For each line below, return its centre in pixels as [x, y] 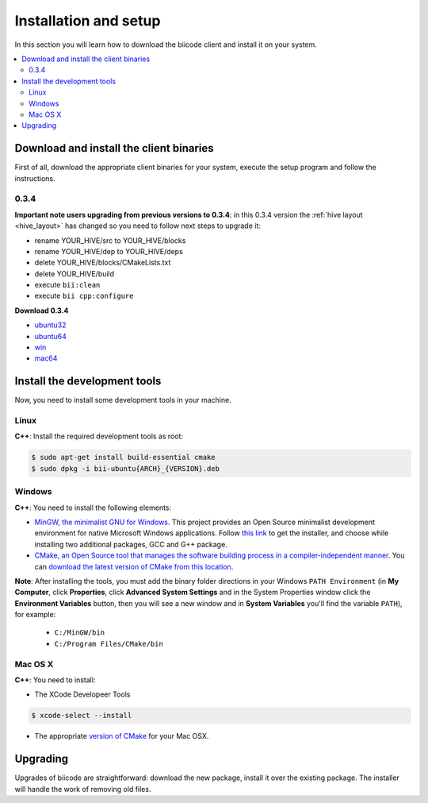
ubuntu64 [50, 336]
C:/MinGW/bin [80, 633]
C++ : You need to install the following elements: [93, 508]
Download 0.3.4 [42, 311]
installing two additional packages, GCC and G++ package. [131, 544]
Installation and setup [88, 21]
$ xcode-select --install [82, 716]
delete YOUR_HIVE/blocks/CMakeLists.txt [103, 263]
